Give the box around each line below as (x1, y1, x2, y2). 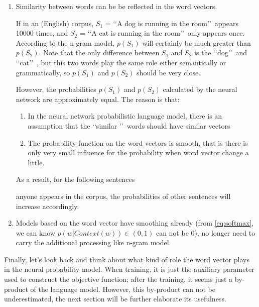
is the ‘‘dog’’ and (194, 47, 247, 58)
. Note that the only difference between (39, 47, 160, 58)
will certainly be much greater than (142, 37, 251, 48)
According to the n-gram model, (16, 37, 115, 48)
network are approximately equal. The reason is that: (16, 93, 180, 104)
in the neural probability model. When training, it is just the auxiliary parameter (4, 264, 254, 274)
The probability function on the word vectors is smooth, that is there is (28, 137, 248, 148)
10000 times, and (16, 28, 68, 38)
